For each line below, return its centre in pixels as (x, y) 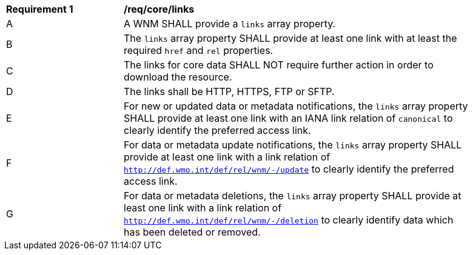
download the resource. (178, 77)
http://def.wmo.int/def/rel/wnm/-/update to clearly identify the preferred (289, 169)
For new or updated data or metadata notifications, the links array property (296, 106)
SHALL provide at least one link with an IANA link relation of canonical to (288, 118)
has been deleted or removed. (192, 232)
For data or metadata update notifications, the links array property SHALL (293, 145)
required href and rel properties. (199, 50)
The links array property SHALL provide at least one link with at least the (290, 38)
